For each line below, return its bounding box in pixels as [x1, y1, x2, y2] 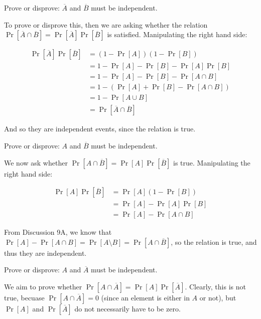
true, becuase [4, 292, 45, 303]
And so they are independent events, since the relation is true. [4, 123, 196, 134]
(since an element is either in [101, 292, 190, 303]
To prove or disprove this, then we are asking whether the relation [4, 19, 208, 30]
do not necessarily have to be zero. [74, 303, 181, 314]
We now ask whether [4, 157, 68, 168]
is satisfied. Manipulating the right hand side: [107, 29, 247, 40]
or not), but [199, 292, 236, 303]
